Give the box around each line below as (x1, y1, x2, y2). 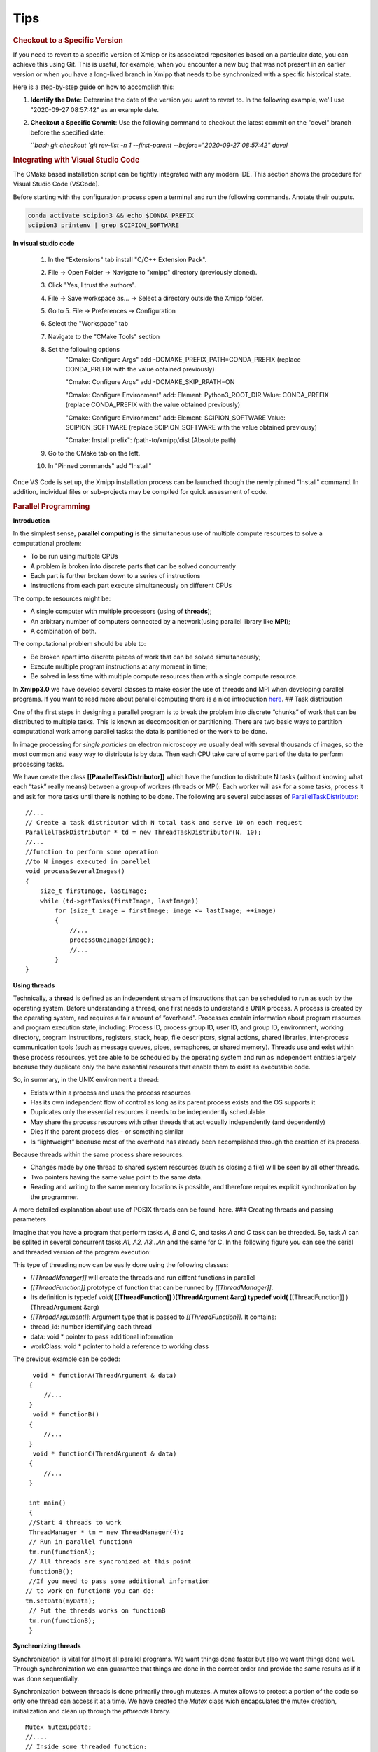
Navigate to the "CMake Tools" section (48, 332, 160, 341)
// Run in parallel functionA (29, 1538, 133, 1546)
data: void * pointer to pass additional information (30, 1332, 174, 1341)
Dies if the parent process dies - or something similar (30, 1128, 184, 1136)
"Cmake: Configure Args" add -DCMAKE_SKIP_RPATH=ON (65, 378, 235, 386)
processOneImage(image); (69, 936, 155, 944)
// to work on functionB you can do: (25, 1587, 155, 1595)
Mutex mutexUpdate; (25, 1723, 92, 1731)
